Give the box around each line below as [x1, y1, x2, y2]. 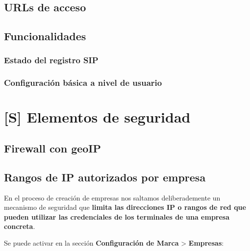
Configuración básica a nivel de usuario [4, 76, 162, 89]
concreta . [4, 221, 35, 231]
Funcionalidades [4, 28, 86, 44]
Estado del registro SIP [4, 54, 99, 66]
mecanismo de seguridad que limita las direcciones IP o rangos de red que [4, 202, 246, 212]
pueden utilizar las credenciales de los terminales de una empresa [4, 211, 230, 222]
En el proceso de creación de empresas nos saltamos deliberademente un [4, 192, 221, 202]
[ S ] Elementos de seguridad [4, 107, 191, 127]
